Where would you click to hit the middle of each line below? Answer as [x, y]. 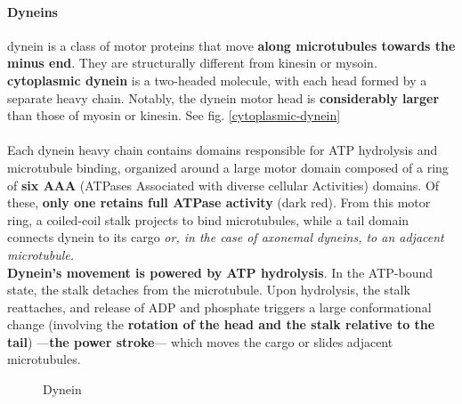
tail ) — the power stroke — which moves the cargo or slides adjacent [200, 341]
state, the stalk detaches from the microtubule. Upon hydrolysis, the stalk [209, 290]
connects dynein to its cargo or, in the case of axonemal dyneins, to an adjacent [226, 237]
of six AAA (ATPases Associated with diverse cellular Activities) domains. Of [223, 185]
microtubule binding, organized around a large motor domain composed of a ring [228, 167]
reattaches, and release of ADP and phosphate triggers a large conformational [219, 307]
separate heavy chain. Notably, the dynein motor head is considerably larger [223, 97]
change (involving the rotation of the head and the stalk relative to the [221, 324]
